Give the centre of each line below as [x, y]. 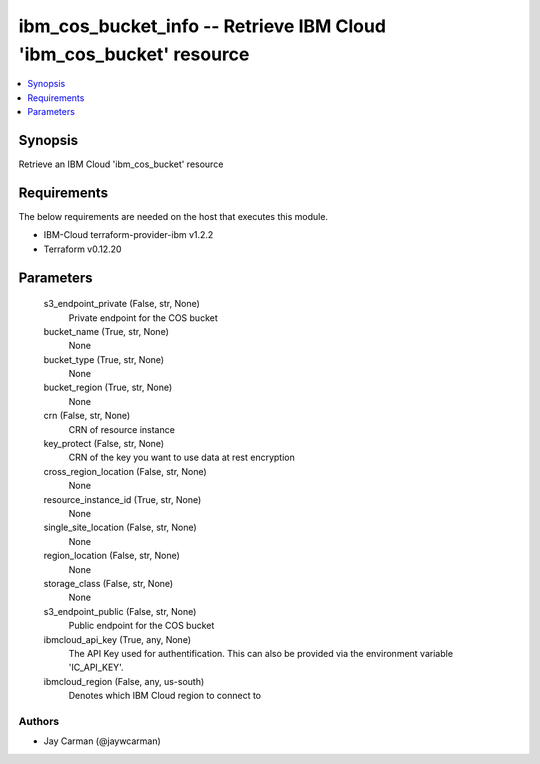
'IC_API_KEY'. [96, 667]
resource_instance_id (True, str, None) [122, 499]
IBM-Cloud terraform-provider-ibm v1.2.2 [128, 235]
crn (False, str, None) [87, 416]
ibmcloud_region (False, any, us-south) [124, 681]
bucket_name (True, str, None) [106, 331]
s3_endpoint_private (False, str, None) [121, 304]
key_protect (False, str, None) [104, 444]
